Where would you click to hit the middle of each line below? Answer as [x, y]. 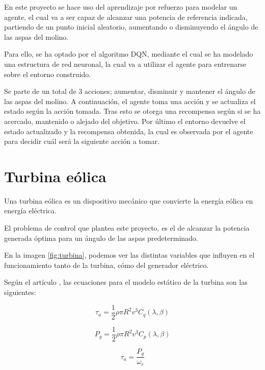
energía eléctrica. [30, 211]
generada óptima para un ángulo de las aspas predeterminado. [101, 238]
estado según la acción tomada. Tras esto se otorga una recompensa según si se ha [132, 111]
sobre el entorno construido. [48, 74]
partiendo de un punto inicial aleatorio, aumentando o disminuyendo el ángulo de [131, 27]
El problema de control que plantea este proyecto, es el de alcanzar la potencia [127, 228]
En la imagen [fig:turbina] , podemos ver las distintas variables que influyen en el [129, 255]
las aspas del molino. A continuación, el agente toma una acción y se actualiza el [130, 101]
